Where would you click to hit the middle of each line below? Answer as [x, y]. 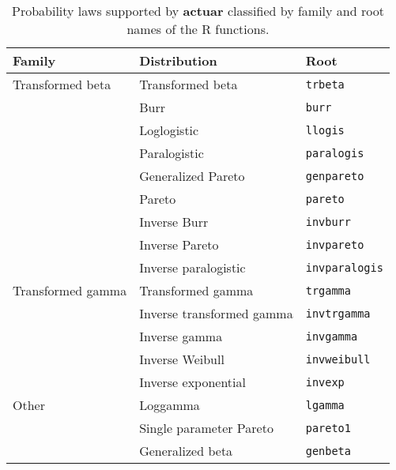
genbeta [328, 451]
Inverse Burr [174, 222]
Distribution [178, 60]
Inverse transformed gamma [216, 313]
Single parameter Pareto [206, 428]
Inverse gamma [181, 336]
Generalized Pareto [192, 176]
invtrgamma [338, 313]
